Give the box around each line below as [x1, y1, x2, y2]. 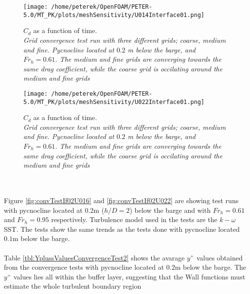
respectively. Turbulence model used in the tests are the [51, 214, 217, 225]
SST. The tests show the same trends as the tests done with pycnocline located [4, 224, 240, 234]
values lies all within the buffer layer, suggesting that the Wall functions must [13, 271, 246, 281]
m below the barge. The [175, 262, 247, 272]
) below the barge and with [129, 205, 211, 215]
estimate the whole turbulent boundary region [4, 281, 142, 291]
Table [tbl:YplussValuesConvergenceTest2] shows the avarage [4, 252, 185, 262]
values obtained [196, 252, 243, 262]
